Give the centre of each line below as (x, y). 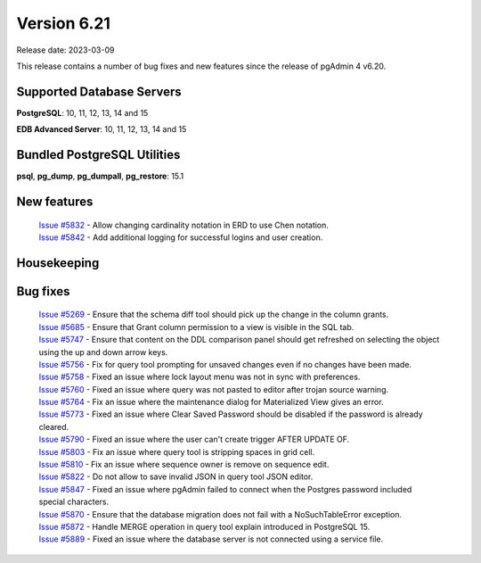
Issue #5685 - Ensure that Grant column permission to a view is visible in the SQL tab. (196, 327)
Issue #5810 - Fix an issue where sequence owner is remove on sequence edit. (184, 465)
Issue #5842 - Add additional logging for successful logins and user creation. (181, 237)
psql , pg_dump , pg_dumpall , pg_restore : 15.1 (100, 176)
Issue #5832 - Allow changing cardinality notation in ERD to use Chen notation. (184, 225)
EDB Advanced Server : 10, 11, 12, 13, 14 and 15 (102, 129)
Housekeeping (58, 263)
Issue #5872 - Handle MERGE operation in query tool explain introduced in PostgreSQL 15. (204, 527)
